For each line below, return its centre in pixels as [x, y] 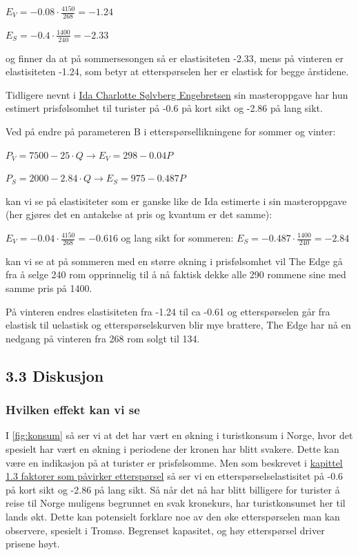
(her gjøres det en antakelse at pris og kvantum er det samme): [139, 214]
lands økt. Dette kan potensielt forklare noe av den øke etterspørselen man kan [173, 516]
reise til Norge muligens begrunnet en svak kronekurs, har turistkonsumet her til [176, 503]
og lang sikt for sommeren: [177, 237]
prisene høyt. [33, 544]
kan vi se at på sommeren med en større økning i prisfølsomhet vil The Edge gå [174, 261]
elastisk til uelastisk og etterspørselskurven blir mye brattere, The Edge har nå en [178, 325]
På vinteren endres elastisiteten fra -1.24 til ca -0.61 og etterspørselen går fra [168, 311]
